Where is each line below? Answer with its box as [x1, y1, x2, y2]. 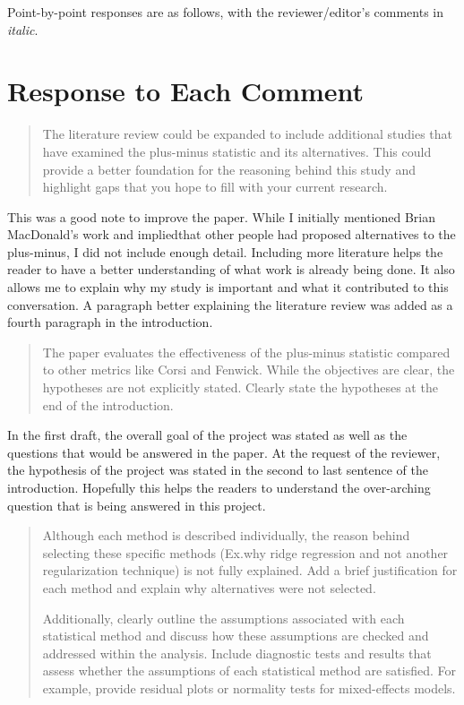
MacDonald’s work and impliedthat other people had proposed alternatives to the [7, 225, 456, 244]
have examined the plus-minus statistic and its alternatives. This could [42, 142, 432, 160]
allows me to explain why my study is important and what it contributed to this [7, 278, 449, 297]
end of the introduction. [42, 395, 174, 414]
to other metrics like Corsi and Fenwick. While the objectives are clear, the [42, 360, 455, 379]
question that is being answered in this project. [7, 495, 266, 514]
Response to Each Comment [7, 73, 365, 109]
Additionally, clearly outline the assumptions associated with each [42, 608, 405, 627]
